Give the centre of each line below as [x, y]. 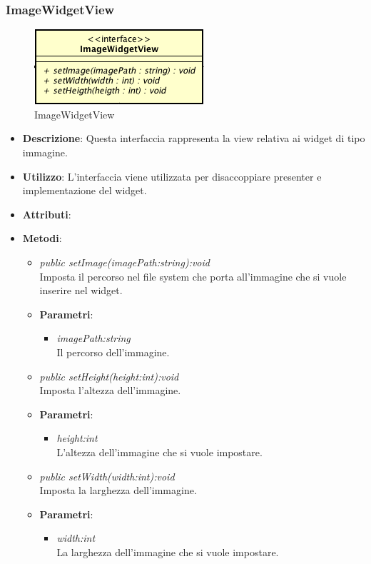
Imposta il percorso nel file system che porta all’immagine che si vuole [193, 276]
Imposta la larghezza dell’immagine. [118, 490]
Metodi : [42, 238]
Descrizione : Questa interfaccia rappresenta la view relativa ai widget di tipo [194, 138]
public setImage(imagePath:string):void [124, 262]
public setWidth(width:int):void [107, 476]
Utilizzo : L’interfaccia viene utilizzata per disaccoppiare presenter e [172, 176]
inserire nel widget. [81, 290]
